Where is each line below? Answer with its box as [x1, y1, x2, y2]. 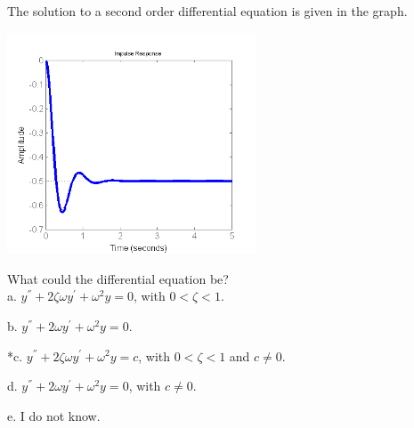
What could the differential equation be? [7, 269, 229, 287]
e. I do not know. [7, 406, 101, 424]
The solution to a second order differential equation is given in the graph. [7, 2, 408, 20]
